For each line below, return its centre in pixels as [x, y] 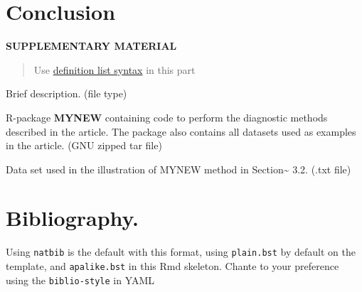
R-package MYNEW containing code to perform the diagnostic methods [167, 117]
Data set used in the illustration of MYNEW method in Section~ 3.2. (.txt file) [179, 169]
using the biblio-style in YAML [80, 280]
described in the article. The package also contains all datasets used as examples [181, 131]
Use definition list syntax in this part [115, 69]
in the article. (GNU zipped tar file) [84, 145]
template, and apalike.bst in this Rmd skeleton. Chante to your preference [172, 266]
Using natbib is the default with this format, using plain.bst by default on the [181, 252]
